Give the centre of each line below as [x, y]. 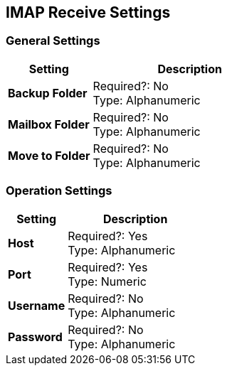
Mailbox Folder [49, 124]
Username [37, 305]
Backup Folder [48, 93]
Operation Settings [59, 191]
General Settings [53, 41]
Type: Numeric [107, 281]
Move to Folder [49, 155]
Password [35, 337]
